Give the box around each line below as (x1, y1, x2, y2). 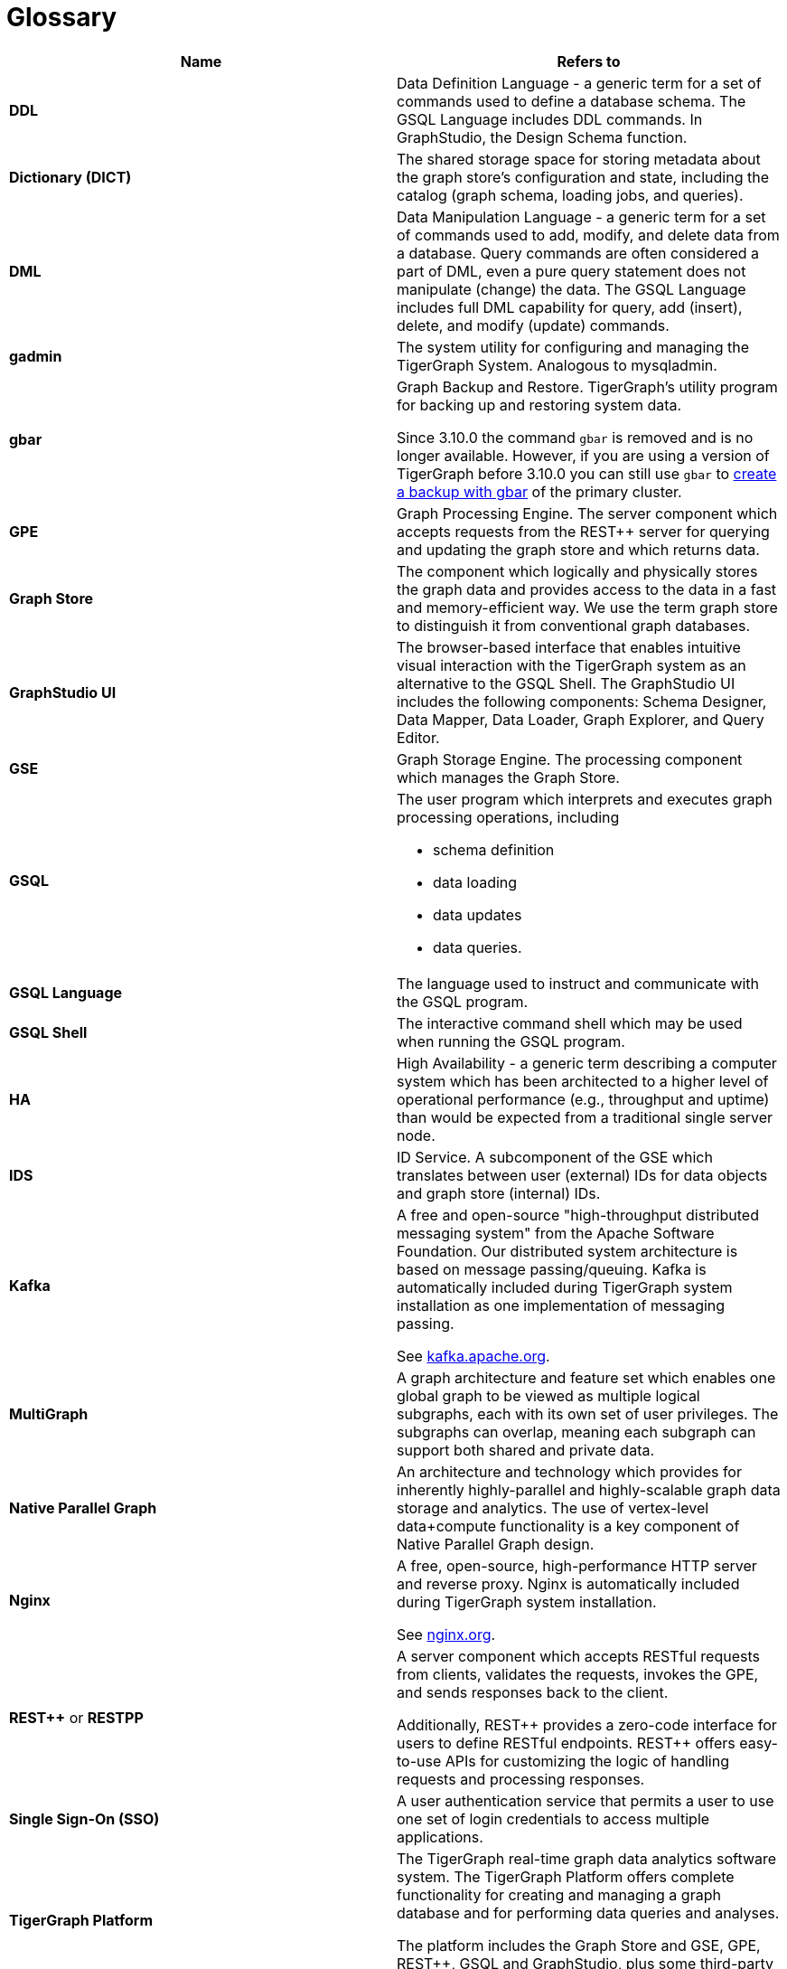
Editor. (397, 728, 440, 747)
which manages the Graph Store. (397, 768, 620, 787)
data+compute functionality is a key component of (397, 1516, 740, 1535)
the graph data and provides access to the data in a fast (397, 579, 777, 598)
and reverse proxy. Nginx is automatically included (397, 1574, 740, 1593)
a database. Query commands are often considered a (397, 243, 760, 262)
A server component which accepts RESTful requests (397, 1646, 760, 1665)
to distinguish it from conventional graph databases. (397, 616, 751, 635)
